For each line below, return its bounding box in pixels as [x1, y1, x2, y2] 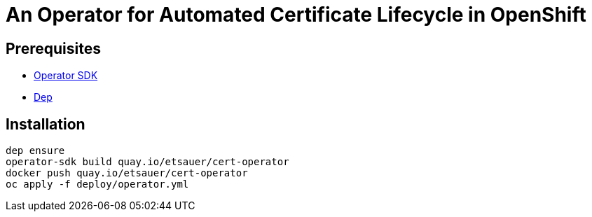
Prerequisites [6, 39, 101, 57]
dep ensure [6, 145, 65, 157]
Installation [6, 115, 85, 133]
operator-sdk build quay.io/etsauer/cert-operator [6, 156, 289, 168]
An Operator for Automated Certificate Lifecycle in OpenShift [6, 3, 586, 27]
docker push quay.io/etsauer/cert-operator [6, 167, 248, 179]
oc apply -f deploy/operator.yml [6, 178, 189, 190]
